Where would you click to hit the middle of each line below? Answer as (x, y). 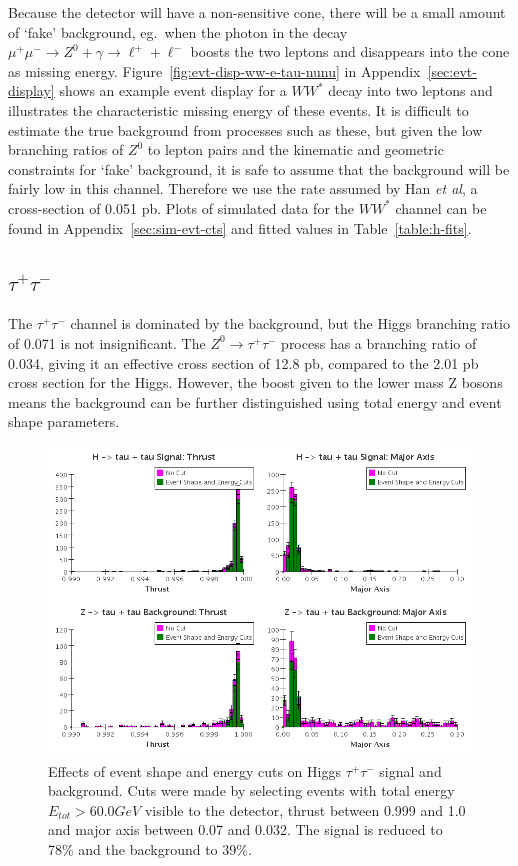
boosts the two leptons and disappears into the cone (350, 51)
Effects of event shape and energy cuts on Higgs (194, 770)
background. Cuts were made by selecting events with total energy (251, 790)
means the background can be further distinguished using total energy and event (255, 401)
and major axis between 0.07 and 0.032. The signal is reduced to (245, 829)
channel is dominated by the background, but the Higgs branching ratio (290, 323)
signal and (410, 770)
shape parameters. (64, 421)
